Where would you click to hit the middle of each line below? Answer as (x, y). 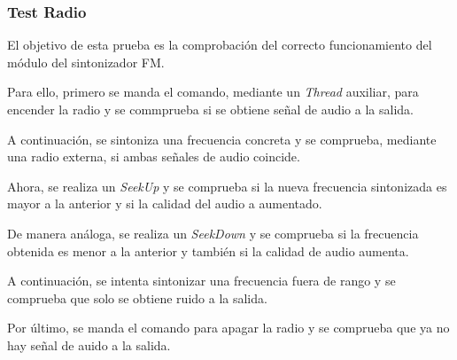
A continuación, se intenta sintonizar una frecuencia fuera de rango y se (201, 281)
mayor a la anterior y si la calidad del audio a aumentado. (165, 203)
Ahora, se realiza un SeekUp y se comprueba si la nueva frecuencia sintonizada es (227, 186)
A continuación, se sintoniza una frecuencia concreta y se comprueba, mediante (222, 139)
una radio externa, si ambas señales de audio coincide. (154, 157)
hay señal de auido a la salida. (89, 344)
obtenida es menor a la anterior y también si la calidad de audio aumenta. (208, 250)
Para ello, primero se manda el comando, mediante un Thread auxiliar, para (213, 92)
